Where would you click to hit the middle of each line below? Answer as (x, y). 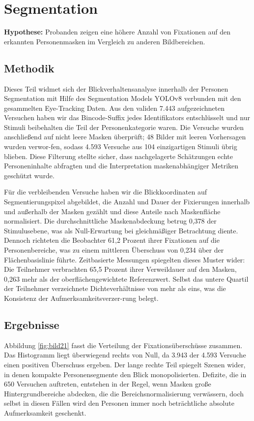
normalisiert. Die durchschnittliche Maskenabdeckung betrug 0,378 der (110, 221)
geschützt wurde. (29, 175)
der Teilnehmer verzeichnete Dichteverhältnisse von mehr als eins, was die (115, 288)
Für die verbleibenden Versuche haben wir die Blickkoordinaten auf (106, 192)
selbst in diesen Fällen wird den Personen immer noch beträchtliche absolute (119, 403)
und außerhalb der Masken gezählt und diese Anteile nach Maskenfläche (112, 211)
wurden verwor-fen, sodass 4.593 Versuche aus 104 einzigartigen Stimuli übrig (121, 146)
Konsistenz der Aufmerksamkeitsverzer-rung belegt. (81, 298)
